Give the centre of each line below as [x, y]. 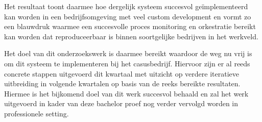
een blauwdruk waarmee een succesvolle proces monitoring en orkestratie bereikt [130, 26]
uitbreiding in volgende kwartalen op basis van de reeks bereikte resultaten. [122, 83]
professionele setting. [37, 113]
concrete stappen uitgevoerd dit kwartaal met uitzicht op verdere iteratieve [122, 73]
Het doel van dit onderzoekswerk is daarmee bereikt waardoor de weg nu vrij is [128, 53]
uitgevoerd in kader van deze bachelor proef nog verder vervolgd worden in [121, 103]
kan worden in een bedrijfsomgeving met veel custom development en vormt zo [128, 16]
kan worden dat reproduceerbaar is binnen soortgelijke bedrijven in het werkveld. [131, 36]
